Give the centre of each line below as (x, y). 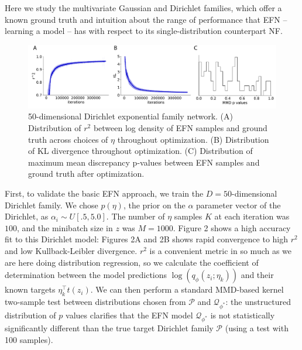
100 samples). (29, 340)
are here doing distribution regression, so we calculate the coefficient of (132, 262)
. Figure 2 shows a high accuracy (232, 227)
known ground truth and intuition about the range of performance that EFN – (146, 19)
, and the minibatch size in (65, 227)
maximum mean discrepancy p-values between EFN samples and (144, 162)
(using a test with (257, 328)
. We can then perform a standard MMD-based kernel (187, 289)
